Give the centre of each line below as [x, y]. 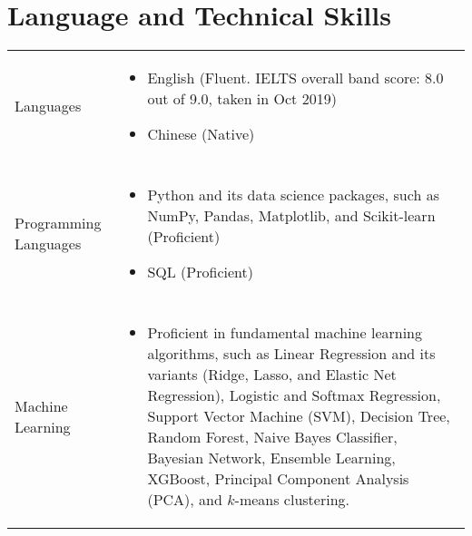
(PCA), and [185, 500]
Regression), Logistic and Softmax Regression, [294, 395]
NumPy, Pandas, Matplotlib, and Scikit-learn [291, 216]
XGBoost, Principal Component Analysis [278, 479]
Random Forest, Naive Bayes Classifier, [272, 437]
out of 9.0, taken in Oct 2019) [242, 99]
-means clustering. [292, 500]
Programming [58, 223]
